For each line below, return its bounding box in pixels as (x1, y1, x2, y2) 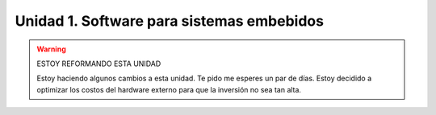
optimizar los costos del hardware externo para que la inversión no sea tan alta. (36, 84, 302, 94)
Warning (36, 44, 66, 54)
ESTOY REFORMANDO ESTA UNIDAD (36, 59, 161, 68)
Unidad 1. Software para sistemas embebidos (15, 12, 325, 30)
